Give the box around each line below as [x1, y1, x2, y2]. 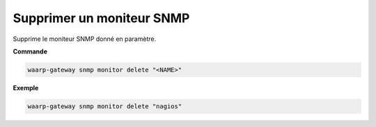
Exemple [13, 83, 39, 92]
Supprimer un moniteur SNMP [13, 10, 190, 26]
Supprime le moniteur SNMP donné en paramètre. [13, 35, 157, 43]
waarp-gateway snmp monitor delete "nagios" [27, 102, 182, 110]
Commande [13, 47, 48, 56]
